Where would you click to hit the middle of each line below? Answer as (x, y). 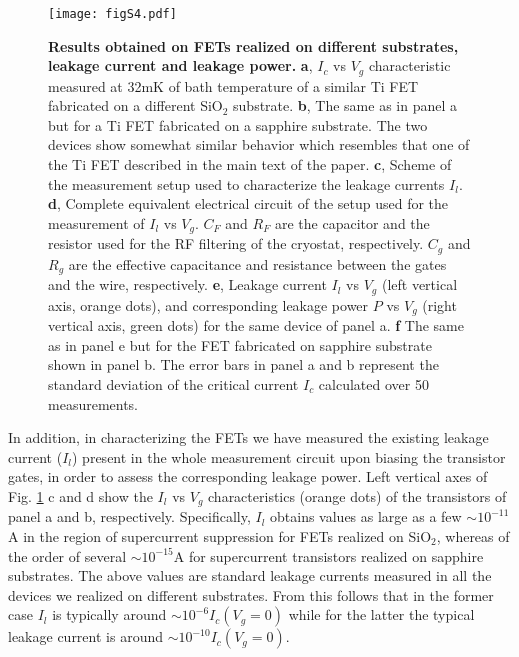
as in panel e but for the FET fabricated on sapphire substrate (240, 344)
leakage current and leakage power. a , (180, 65)
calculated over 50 (373, 383)
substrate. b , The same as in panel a (345, 105)
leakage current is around (85, 636)
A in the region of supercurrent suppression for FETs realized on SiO (220, 535)
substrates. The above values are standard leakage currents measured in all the (250, 575)
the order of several (67, 555)
